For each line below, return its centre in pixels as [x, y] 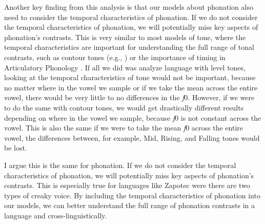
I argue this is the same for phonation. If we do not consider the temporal [120, 165]
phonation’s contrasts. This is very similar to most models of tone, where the [125, 37]
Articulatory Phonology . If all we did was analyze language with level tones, [125, 67]
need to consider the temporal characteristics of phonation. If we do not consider [131, 17]
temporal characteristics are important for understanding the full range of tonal [129, 47]
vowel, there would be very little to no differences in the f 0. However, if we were [129, 97]
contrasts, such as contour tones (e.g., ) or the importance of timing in [115, 57]
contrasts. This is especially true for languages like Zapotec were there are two [127, 185]
